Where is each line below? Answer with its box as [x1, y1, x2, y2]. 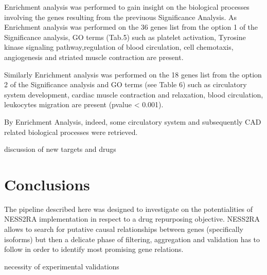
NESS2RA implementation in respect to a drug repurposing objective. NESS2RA [4, 213, 260, 224]
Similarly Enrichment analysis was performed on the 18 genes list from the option [4, 69, 262, 80]
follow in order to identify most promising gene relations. [4, 244, 184, 254]
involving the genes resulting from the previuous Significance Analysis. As [4, 11, 237, 22]
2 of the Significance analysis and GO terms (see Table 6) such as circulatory [4, 79, 247, 90]
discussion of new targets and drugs [4, 144, 116, 154]
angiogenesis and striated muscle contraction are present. [4, 51, 184, 62]
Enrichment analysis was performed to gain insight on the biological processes [4, 2, 250, 12]
